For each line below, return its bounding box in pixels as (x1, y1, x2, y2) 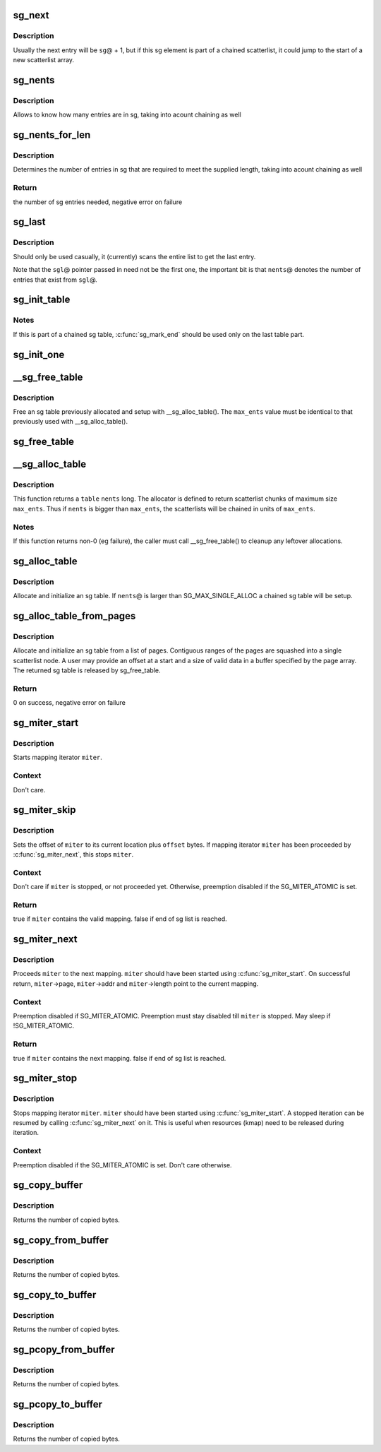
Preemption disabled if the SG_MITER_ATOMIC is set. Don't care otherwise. (13, 1160, 232, 1169)
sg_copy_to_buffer (13, 1289, 97, 1301)
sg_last (13, 216, 46, 228)
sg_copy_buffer (13, 1179, 83, 1191)
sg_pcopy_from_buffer (13, 1343, 115, 1355)
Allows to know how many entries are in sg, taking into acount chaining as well (13, 110, 241, 119)
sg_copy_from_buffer (13, 1234, 109, 1246)
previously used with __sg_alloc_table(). (13, 417, 128, 426)
